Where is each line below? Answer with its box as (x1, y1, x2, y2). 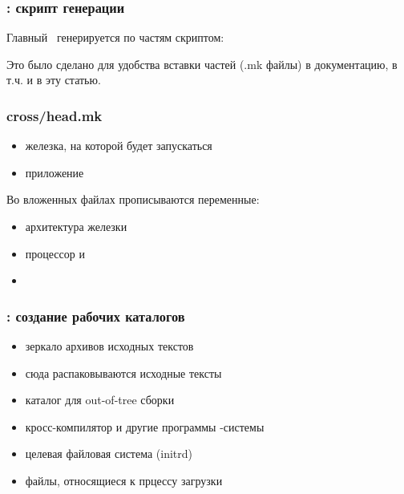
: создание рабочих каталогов (6, 306, 185, 326)
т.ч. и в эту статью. (6, 71, 101, 88)
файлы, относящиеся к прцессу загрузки (25, 472, 223, 488)
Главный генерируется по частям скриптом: (6, 29, 224, 46)
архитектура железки (25, 218, 127, 234)
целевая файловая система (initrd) (25, 445, 193, 462)
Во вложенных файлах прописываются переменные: (6, 191, 260, 208)
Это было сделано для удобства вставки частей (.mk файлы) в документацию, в (6, 55, 398, 72)
